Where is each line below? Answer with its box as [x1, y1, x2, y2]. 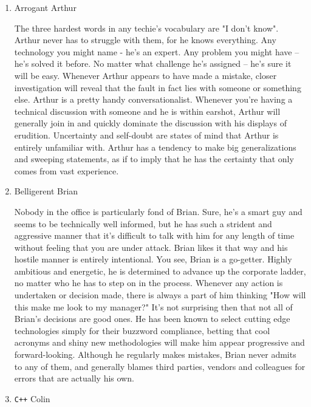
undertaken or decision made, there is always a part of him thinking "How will [14, 289, 306, 301]
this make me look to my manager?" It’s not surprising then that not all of [14, 300, 293, 313]
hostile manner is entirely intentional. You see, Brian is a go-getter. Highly [14, 253, 292, 265]
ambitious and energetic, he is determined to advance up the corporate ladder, [14, 264, 306, 277]
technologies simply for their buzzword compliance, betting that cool [14, 324, 270, 337]
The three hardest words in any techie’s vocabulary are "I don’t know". [14, 21, 279, 34]
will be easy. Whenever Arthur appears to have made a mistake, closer [14, 69, 277, 81]
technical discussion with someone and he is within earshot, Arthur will [14, 104, 281, 117]
